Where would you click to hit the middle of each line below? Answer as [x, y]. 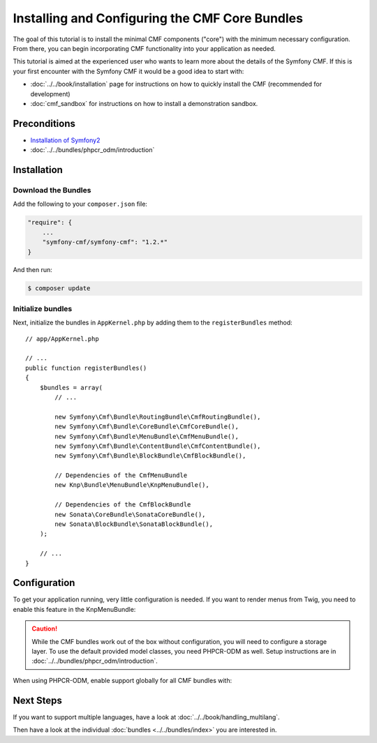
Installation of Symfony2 [65, 140]
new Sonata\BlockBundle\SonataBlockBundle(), [134, 524]
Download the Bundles [52, 190]
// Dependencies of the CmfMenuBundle [121, 475]
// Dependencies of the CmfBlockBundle [123, 505]
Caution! [45, 629]
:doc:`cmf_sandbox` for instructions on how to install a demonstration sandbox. [144, 103]
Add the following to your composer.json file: [80, 204]
